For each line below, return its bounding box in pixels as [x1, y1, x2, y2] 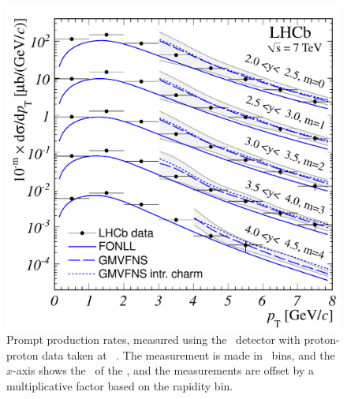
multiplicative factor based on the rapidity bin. [6, 378, 233, 394]
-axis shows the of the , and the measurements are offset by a [13, 362, 314, 378]
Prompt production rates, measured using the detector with [6, 331, 300, 348]
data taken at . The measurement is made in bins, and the [42, 346, 335, 363]
